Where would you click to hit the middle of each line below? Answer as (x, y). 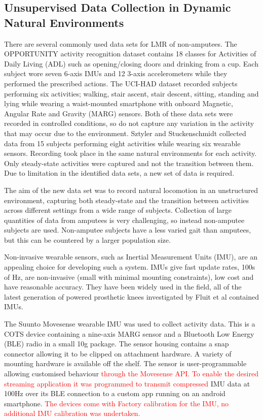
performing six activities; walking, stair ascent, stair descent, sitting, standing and (131, 93)
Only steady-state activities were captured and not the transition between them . (129, 163)
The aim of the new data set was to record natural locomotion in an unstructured (131, 190)
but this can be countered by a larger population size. (87, 239)
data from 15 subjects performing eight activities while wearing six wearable (122, 143)
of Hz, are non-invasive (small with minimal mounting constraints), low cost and (129, 277)
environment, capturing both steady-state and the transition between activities (127, 200)
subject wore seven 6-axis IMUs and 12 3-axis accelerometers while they (116, 73)
